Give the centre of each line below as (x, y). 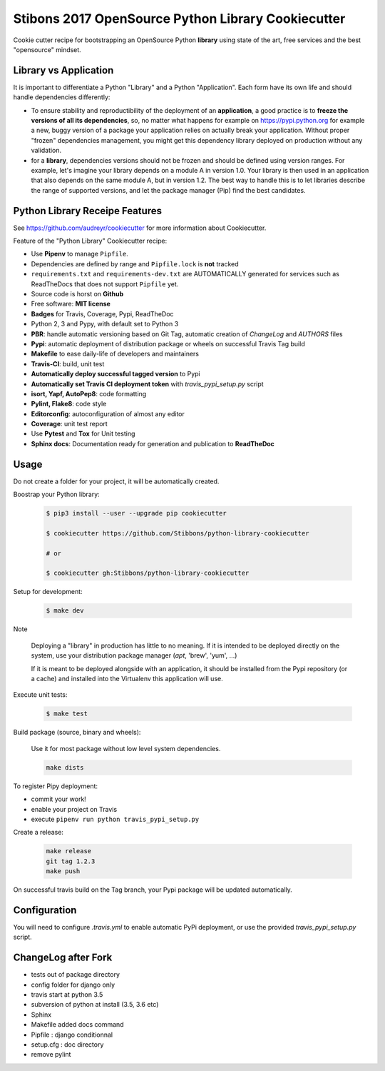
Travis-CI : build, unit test (68, 363)
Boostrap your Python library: (56, 494)
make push (63, 871)
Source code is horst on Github (77, 294)
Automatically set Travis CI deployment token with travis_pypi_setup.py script (147, 384)
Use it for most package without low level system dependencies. (126, 748)
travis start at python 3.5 (67, 995)
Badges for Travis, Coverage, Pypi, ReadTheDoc (102, 313)
